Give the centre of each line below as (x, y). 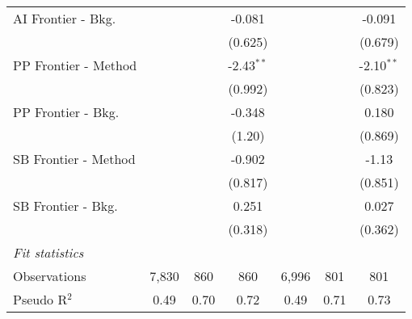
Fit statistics (48, 252)
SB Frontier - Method (74, 159)
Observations (50, 276)
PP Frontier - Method (75, 65)
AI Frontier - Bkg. (65, 18)
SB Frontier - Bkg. (65, 206)
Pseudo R (40, 299)
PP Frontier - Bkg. (66, 112)
